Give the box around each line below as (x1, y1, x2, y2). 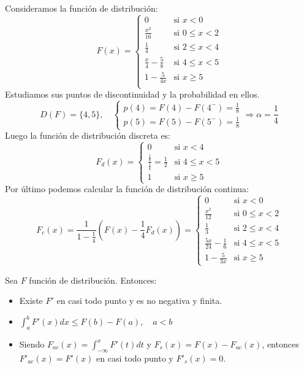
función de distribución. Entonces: (29, 273, 157, 286)
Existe (19, 294, 43, 307)
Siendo (19, 338, 45, 350)
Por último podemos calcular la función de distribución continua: (5, 182, 249, 195)
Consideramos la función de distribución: (5, 2, 158, 14)
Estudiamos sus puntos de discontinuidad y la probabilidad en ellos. (5, 88, 260, 101)
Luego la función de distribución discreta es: (5, 129, 171, 142)
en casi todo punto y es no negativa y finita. (56, 294, 222, 307)
